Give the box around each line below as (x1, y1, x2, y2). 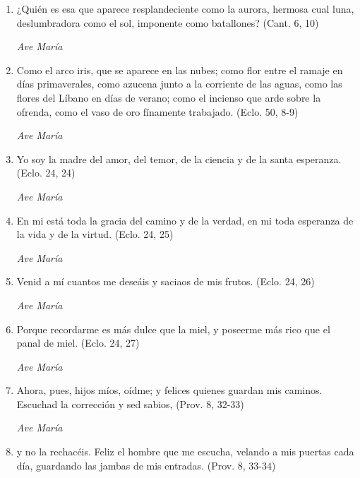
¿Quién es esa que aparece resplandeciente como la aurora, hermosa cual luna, (16, 1, 354, 16)
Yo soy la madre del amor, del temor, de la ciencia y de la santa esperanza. (16, 151, 342, 166)
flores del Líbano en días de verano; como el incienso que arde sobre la (16, 90, 321, 104)
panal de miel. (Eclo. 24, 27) (16, 335, 140, 350)
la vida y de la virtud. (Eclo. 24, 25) (16, 227, 174, 241)
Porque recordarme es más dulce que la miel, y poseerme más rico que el (16, 321, 330, 336)
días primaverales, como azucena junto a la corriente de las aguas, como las (16, 76, 342, 91)
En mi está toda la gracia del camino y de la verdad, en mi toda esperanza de (16, 213, 354, 227)
